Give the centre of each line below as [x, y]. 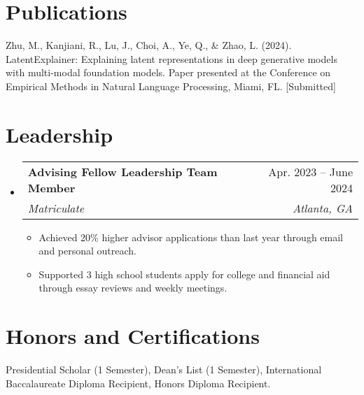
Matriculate [56, 208]
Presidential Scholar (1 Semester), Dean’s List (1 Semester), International [164, 369]
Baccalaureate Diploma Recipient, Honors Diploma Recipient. [138, 383]
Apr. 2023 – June [310, 171]
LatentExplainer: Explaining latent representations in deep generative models [171, 58]
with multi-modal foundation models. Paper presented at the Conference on [168, 72]
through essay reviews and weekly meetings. [133, 288]
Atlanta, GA [322, 208]
